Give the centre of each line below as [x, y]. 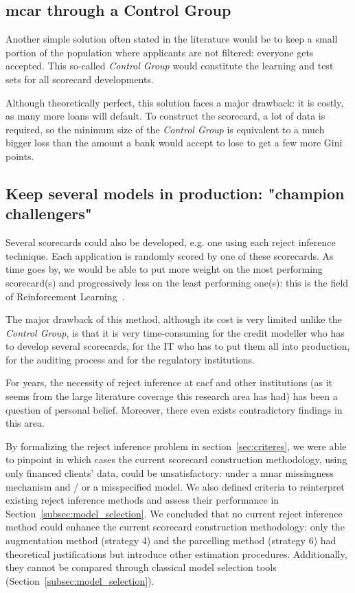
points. [20, 156]
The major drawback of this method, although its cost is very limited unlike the [174, 319]
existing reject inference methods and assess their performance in [142, 500]
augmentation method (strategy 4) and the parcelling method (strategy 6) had [171, 540]
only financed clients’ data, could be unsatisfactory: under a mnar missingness [170, 473]
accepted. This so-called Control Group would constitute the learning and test [170, 66]
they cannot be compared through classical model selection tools [141, 567]
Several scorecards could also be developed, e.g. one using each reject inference [171, 242]
